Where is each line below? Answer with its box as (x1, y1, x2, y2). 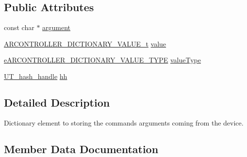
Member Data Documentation (4, 141, 159, 156)
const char (4, 22, 34, 32)
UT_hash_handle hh (4, 71, 67, 81)
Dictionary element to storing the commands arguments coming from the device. (4, 117, 244, 127)
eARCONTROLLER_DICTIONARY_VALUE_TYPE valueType (4, 55, 201, 65)
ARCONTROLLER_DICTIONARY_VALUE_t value (4, 38, 166, 48)
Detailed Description (4, 94, 110, 110)
